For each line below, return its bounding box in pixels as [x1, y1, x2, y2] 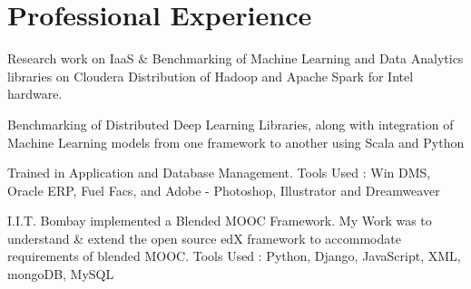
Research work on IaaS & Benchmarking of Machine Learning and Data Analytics [7, 49, 464, 68]
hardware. [7, 84, 63, 103]
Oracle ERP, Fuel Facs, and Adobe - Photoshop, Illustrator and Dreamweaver [7, 180, 440, 199]
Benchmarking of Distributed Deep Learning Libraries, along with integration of [7, 114, 454, 133]
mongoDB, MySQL [7, 265, 114, 284]
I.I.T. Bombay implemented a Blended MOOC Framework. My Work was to [7, 211, 432, 230]
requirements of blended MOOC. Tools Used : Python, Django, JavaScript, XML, [7, 246, 461, 265]
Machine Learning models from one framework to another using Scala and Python [7, 132, 465, 151]
